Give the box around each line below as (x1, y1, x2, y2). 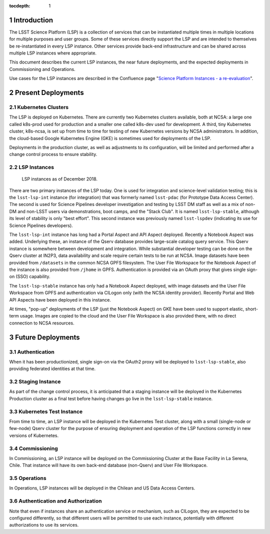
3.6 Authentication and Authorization (9, 497, 102, 504)
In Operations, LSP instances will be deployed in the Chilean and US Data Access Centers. (9, 485, 195, 491)
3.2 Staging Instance (9, 378, 61, 385)
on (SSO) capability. (9, 273, 50, 279)
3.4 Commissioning (9, 445, 58, 452)
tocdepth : (9, 3, 30, 8)
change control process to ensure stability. (9, 151, 97, 157)
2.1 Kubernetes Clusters (9, 104, 69, 111)
